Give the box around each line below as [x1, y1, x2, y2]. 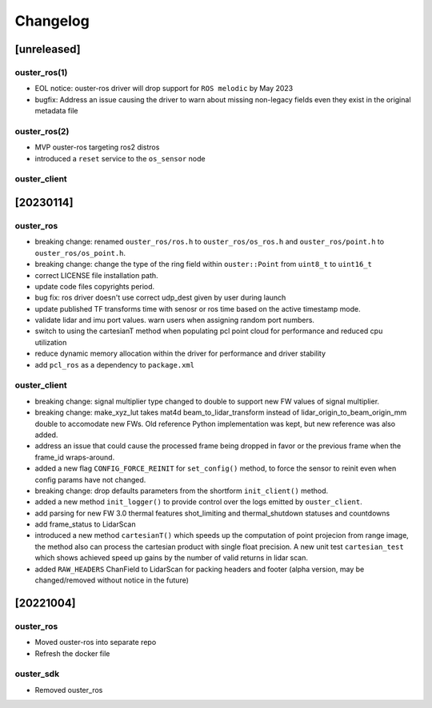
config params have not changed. [34, 475, 146, 484]
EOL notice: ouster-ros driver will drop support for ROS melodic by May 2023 [34, 84, 294, 93]
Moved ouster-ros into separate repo [34, 638, 157, 647]
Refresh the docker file [34, 648, 110, 658]
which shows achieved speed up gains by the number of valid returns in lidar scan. [34, 553, 308, 563]
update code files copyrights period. [34, 281, 155, 291]
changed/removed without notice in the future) [34, 575, 190, 585]
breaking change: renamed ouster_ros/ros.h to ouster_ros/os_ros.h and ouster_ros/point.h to [34, 237, 384, 247]
